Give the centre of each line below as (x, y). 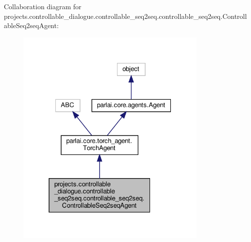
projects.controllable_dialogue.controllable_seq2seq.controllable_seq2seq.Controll (125, 16)
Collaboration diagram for (43, 6)
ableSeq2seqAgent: (31, 25)
